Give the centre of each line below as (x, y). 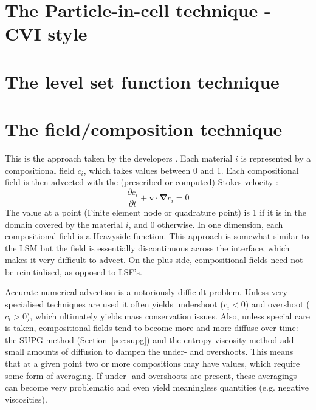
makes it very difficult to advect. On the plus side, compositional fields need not (154, 260)
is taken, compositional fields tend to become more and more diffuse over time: (152, 328)
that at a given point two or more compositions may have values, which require (153, 364)
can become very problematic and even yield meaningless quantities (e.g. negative (157, 387)
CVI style (46, 34)
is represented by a (276, 158)
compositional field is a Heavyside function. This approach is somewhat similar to (157, 236)
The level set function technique (142, 81)
